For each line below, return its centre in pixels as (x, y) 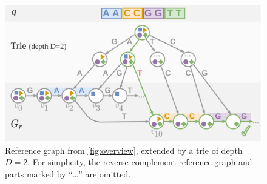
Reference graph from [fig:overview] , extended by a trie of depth (124, 150)
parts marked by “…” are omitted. (68, 173)
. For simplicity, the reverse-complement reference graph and (140, 162)
